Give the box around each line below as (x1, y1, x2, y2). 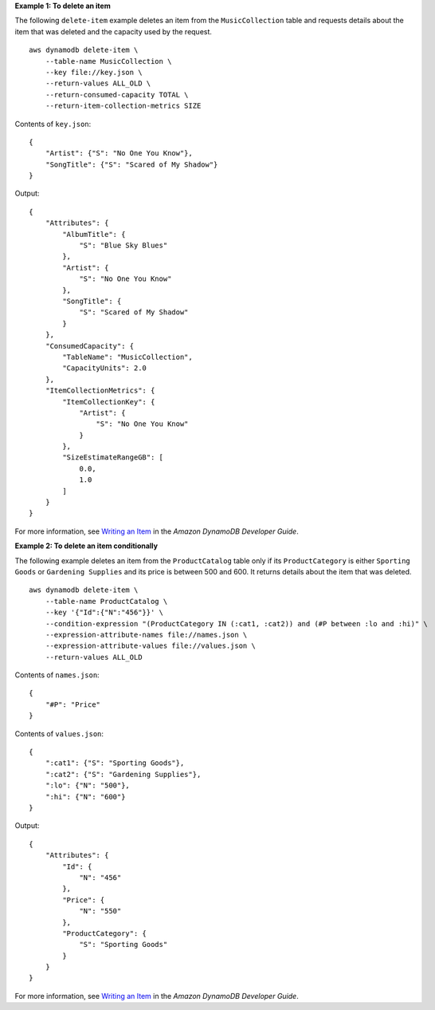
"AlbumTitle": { (62, 230, 126, 239)
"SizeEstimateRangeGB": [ (62, 453, 163, 462)
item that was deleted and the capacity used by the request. (14, 26, 213, 36)
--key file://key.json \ (45, 68, 143, 77)
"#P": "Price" (45, 700, 101, 709)
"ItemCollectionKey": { (62, 397, 155, 406)
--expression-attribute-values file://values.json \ (45, 641, 257, 650)
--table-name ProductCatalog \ (45, 597, 168, 606)
